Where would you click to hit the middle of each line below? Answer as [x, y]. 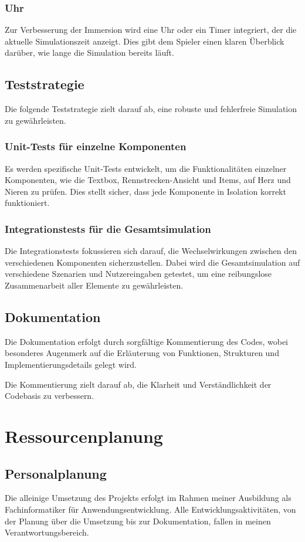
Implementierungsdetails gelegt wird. [71, 364]
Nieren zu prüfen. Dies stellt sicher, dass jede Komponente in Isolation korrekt [145, 191]
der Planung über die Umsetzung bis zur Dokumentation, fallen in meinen [138, 521]
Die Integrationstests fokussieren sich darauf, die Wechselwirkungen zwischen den [151, 251]
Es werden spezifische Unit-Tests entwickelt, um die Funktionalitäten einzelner [146, 168]
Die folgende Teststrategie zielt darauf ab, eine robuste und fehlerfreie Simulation [151, 109]
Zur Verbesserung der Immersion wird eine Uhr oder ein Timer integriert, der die [151, 30]
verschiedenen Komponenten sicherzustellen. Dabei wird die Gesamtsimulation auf [152, 262]
